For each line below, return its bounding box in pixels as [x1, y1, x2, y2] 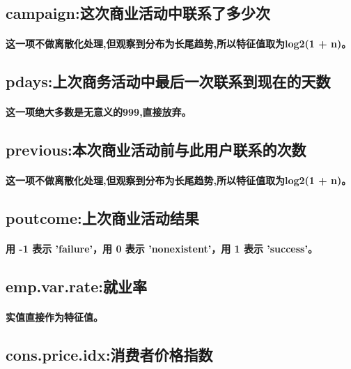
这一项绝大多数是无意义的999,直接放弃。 [6, 105, 192, 119]
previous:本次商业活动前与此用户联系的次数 [6, 139, 306, 160]
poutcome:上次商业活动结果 [6, 207, 199, 229]
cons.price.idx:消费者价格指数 [6, 344, 213, 366]
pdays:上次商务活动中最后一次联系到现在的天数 [6, 70, 331, 92]
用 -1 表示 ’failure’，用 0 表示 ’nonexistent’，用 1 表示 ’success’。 [6, 241, 318, 256]
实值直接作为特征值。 [6, 310, 103, 324]
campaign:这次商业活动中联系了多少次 [6, 2, 270, 24]
